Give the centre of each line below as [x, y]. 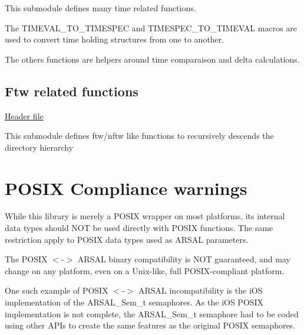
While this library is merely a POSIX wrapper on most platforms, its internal [145, 216]
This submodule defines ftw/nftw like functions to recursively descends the [139, 136]
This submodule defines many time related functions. [100, 8]
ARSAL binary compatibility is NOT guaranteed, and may [184, 259]
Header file [24, 116]
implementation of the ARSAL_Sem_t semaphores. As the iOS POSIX [134, 302]
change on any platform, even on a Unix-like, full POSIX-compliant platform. [145, 270]
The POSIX [26, 259]
